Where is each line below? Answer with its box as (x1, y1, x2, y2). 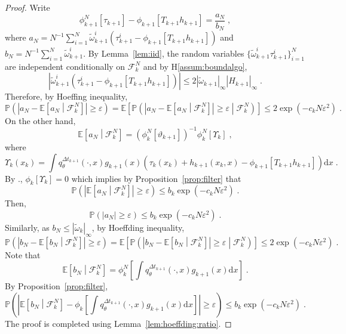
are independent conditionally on (5, 60, 125, 72)
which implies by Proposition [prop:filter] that (71, 172, 241, 184)
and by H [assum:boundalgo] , (143, 60, 247, 72)
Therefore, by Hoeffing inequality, (5, 90, 128, 103)
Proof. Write (5, 1, 50, 13)
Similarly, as (5, 221, 50, 233)
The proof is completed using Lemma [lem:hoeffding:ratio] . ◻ (5, 317, 232, 329)
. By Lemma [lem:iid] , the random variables (83, 47, 244, 59)
